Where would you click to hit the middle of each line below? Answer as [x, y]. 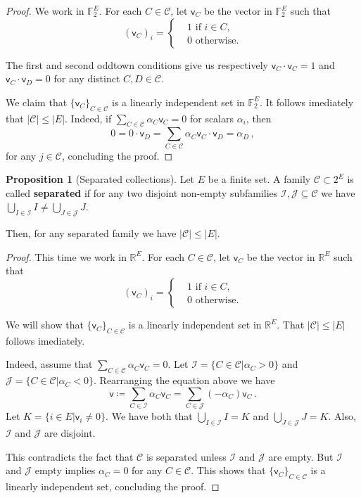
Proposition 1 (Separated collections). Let [100, 179]
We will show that [45, 325]
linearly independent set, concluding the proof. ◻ [113, 486]
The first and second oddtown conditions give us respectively [137, 64]
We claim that [37, 102]
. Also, [342, 416]
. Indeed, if [88, 118]
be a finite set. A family [259, 179]
